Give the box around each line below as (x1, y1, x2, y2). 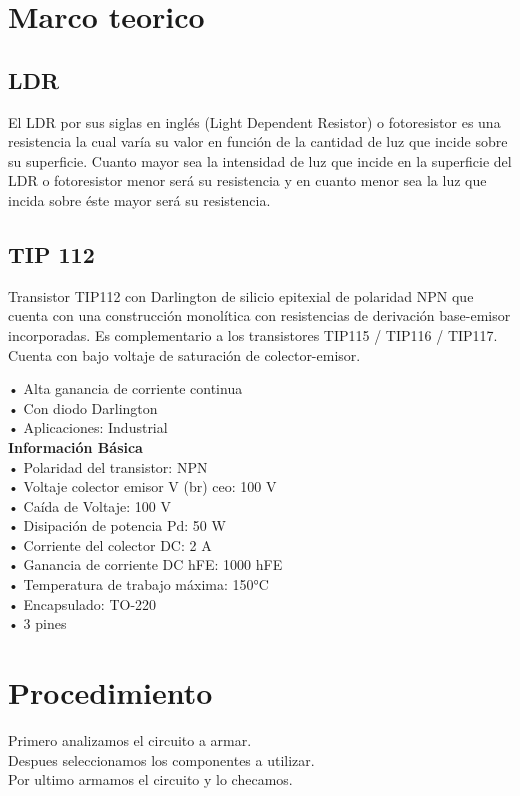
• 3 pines (8, 613, 67, 634)
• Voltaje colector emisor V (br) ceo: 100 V (8, 476, 277, 497)
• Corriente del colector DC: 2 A (8, 534, 212, 555)
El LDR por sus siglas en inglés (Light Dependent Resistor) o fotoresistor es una (8, 111, 501, 132)
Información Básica (8, 436, 143, 457)
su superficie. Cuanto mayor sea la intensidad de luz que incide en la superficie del (8, 150, 512, 171)
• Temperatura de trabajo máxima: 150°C (8, 574, 269, 595)
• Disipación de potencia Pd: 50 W (8, 515, 226, 536)
